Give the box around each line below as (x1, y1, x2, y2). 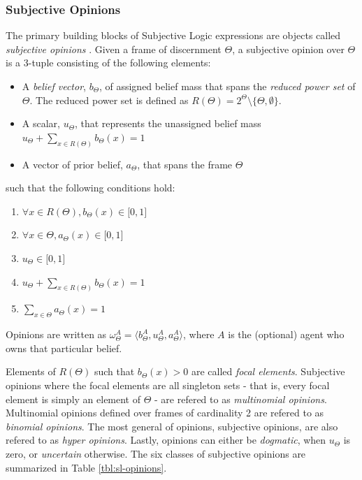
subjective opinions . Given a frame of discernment (6, 41, 222, 56)
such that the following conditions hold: (6, 180, 175, 195)
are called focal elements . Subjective (191, 364, 345, 379)
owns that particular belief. (6, 340, 122, 355)
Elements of (6, 364, 56, 379)
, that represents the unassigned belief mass (74, 116, 261, 131)
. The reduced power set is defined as (29, 92, 189, 107)
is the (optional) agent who (228, 327, 345, 342)
